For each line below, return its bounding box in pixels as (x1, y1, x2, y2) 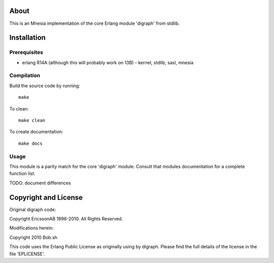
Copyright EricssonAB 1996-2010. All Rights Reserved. (9, 215, 123, 221)
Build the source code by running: (9, 83, 81, 89)
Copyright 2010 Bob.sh (9, 234, 58, 240)
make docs (18, 140, 43, 146)
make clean (18, 117, 46, 123)
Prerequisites (9, 49, 43, 56)
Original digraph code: (9, 206, 56, 212)
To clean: (9, 105, 29, 111)
